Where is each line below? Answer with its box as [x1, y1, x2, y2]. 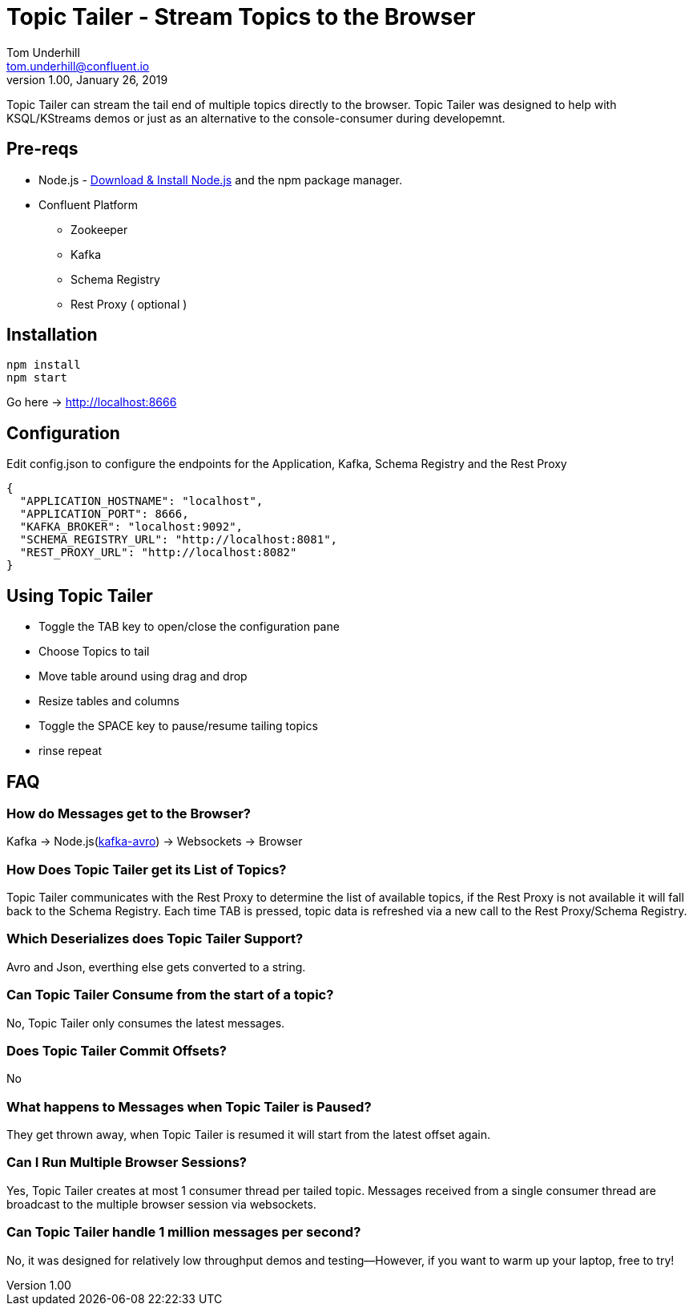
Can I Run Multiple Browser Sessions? [6, 1154, 247, 1171]
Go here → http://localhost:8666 [6, 395, 177, 410]
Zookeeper [71, 222, 128, 236]
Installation [6, 325, 98, 345]
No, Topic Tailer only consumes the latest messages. [6, 1015, 285, 1030]
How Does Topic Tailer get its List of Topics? [6, 861, 287, 878]
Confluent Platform [38, 197, 139, 212]
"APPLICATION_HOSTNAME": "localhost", [19, 495, 264, 508]
